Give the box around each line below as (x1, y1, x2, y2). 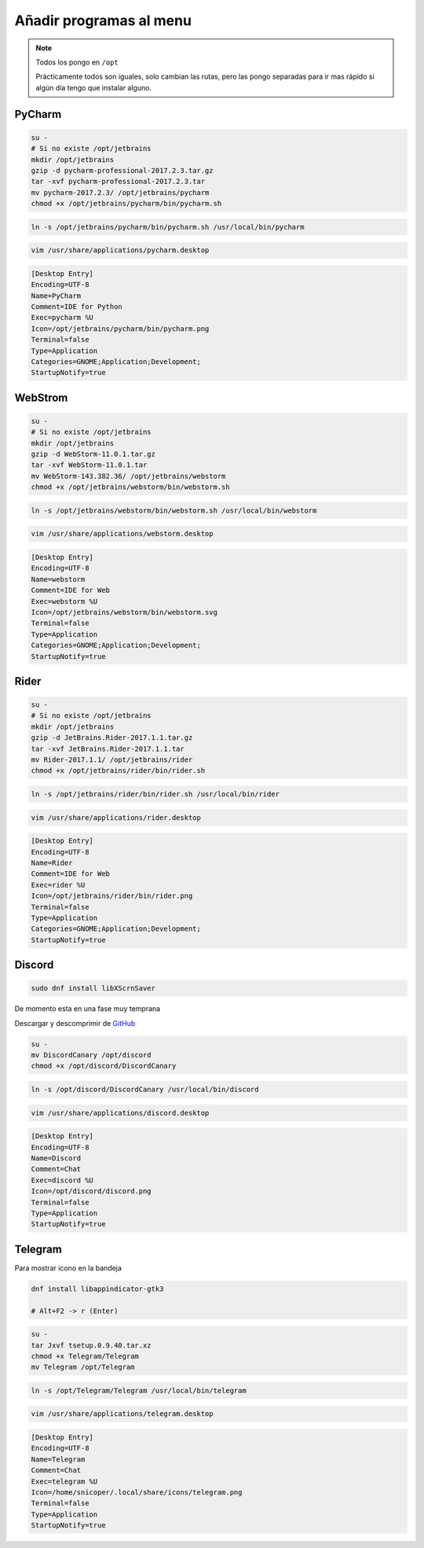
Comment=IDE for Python (31, 302, 123, 311)
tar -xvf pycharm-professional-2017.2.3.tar (31, 177, 206, 186)
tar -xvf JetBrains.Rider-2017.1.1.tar (31, 744, 185, 753)
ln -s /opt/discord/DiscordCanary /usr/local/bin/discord (31, 1085, 259, 1094)
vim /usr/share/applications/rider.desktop (31, 813, 202, 822)
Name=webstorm (31, 575, 86, 583)
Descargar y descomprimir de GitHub (14, 1018, 136, 1028)
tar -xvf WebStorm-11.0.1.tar (31, 461, 148, 469)
